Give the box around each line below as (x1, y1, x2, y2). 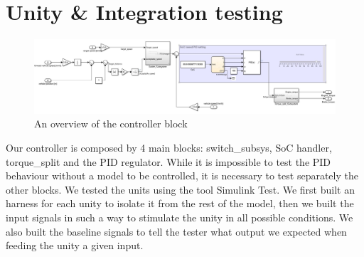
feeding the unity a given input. (6, 238, 144, 253)
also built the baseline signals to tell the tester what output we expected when (6, 224, 347, 238)
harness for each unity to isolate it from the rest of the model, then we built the (6, 196, 354, 211)
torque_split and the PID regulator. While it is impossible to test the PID (6, 154, 331, 169)
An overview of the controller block (34, 116, 188, 131)
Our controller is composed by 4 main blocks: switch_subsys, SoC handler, (6, 140, 332, 155)
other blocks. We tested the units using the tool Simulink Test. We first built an (6, 182, 355, 196)
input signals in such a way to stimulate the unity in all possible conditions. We (6, 210, 353, 225)
